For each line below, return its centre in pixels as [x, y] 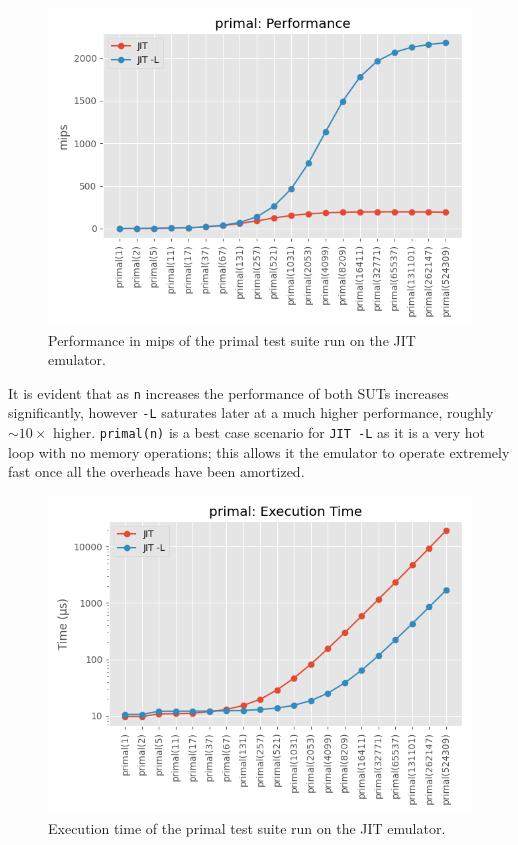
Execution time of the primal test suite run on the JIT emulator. [247, 827]
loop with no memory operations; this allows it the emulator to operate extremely [259, 451]
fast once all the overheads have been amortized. [156, 471]
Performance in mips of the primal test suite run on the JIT [232, 339]
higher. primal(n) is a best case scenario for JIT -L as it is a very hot [269, 432]
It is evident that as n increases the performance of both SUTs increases [228, 392]
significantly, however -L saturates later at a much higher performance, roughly [251, 412]
